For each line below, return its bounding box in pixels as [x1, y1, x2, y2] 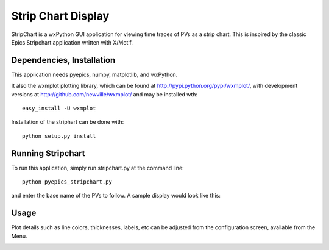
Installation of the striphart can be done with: [11, 118, 124, 126]
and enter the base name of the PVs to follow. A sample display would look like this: [11, 192, 221, 199]
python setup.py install [22, 132, 96, 140]
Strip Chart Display [11, 9, 110, 23]
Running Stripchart [11, 148, 85, 159]
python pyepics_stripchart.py [22, 179, 113, 185]
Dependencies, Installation [11, 55, 116, 65]
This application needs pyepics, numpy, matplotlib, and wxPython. [11, 71, 178, 78]
